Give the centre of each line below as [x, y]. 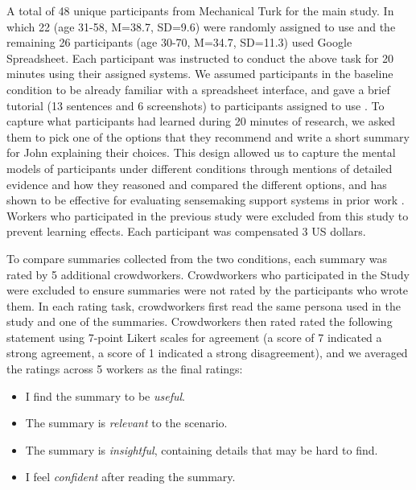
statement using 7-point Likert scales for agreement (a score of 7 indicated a [194, 337]
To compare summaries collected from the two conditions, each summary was [197, 258]
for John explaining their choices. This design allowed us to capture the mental [201, 152]
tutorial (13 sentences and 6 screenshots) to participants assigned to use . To [196, 105]
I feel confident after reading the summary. [130, 477]
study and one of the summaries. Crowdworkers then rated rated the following [200, 321]
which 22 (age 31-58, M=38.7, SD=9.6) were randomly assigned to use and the [201, 26]
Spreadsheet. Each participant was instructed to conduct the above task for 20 [200, 58]
